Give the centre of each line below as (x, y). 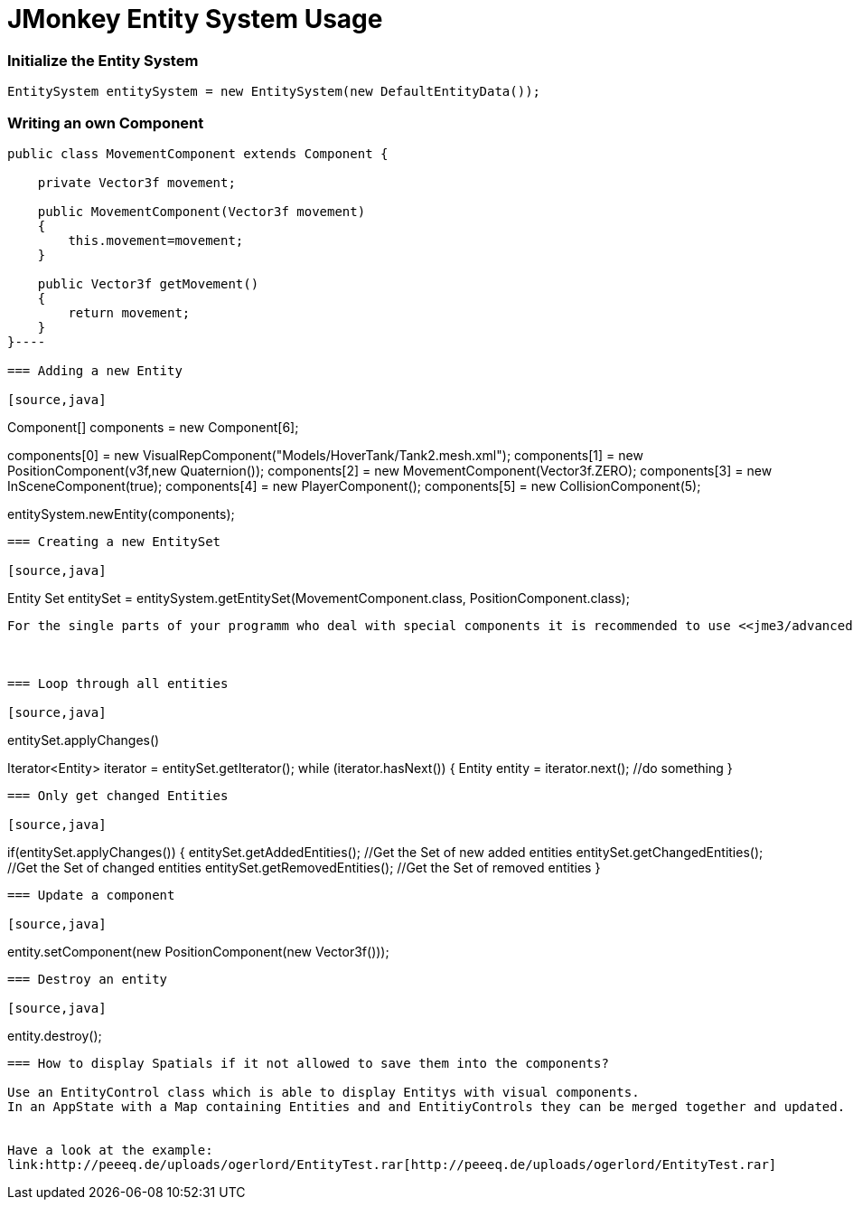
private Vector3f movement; (136, 182)
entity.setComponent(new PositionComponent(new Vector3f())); (198, 951)
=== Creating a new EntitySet (114, 541)
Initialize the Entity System (103, 60)
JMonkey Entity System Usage (195, 19)
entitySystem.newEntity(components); (121, 514)
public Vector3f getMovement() (148, 283)
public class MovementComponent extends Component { (198, 153)
